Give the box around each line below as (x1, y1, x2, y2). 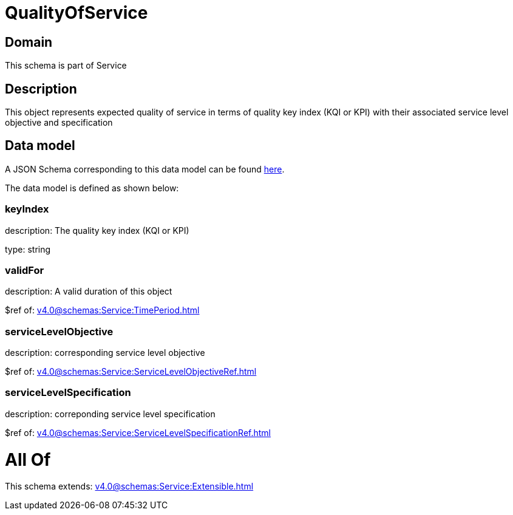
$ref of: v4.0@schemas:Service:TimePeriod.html (5, 305, 200, 316)
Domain (5, 34, 53, 50)
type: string (5, 244, 51, 254)
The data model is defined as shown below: (5, 182, 179, 193)
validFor (5, 264, 44, 276)
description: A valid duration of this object (5, 286, 172, 297)
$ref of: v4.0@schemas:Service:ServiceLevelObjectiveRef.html (5, 366, 257, 377)
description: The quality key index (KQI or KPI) (5, 225, 189, 236)
